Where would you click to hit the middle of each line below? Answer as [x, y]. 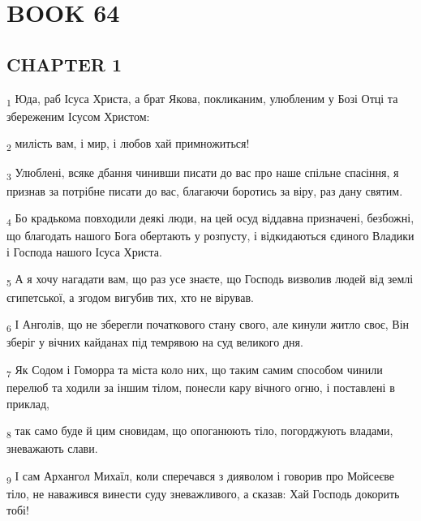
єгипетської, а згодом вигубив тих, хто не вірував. [130, 297]
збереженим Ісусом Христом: [78, 116]
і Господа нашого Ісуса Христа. [84, 251]
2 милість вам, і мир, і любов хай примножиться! [128, 144]
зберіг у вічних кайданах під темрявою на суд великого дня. [155, 342]
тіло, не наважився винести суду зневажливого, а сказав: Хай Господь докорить [203, 494]
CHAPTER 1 [64, 64]
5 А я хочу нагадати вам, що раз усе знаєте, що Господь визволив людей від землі [210, 280]
